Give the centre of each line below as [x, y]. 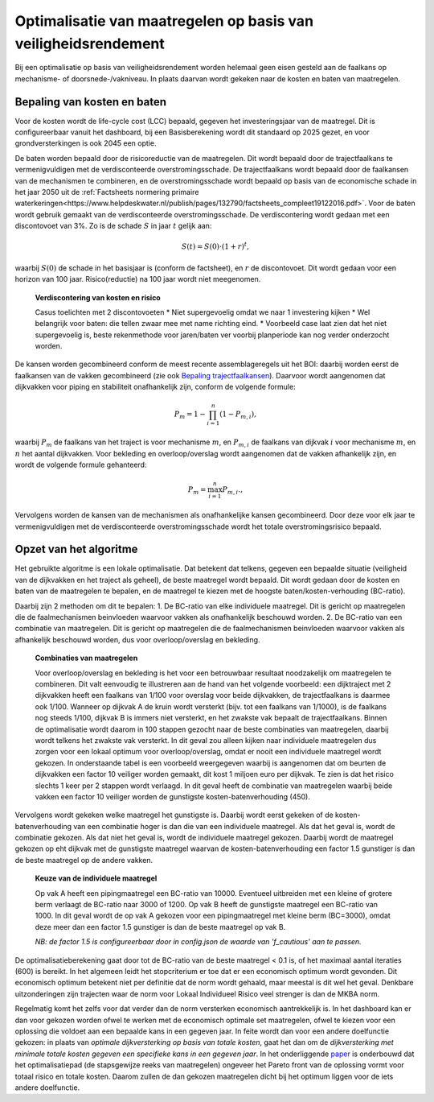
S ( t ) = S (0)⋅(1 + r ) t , [215, 246]
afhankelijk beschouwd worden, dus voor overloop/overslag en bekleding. [137, 639]
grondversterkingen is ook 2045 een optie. [86, 143]
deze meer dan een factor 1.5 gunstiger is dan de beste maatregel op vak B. [160, 927]
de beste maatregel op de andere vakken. [84, 860]
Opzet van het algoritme [76, 549]
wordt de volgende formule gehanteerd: [81, 464]
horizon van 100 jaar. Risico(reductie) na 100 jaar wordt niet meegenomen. [138, 279]
